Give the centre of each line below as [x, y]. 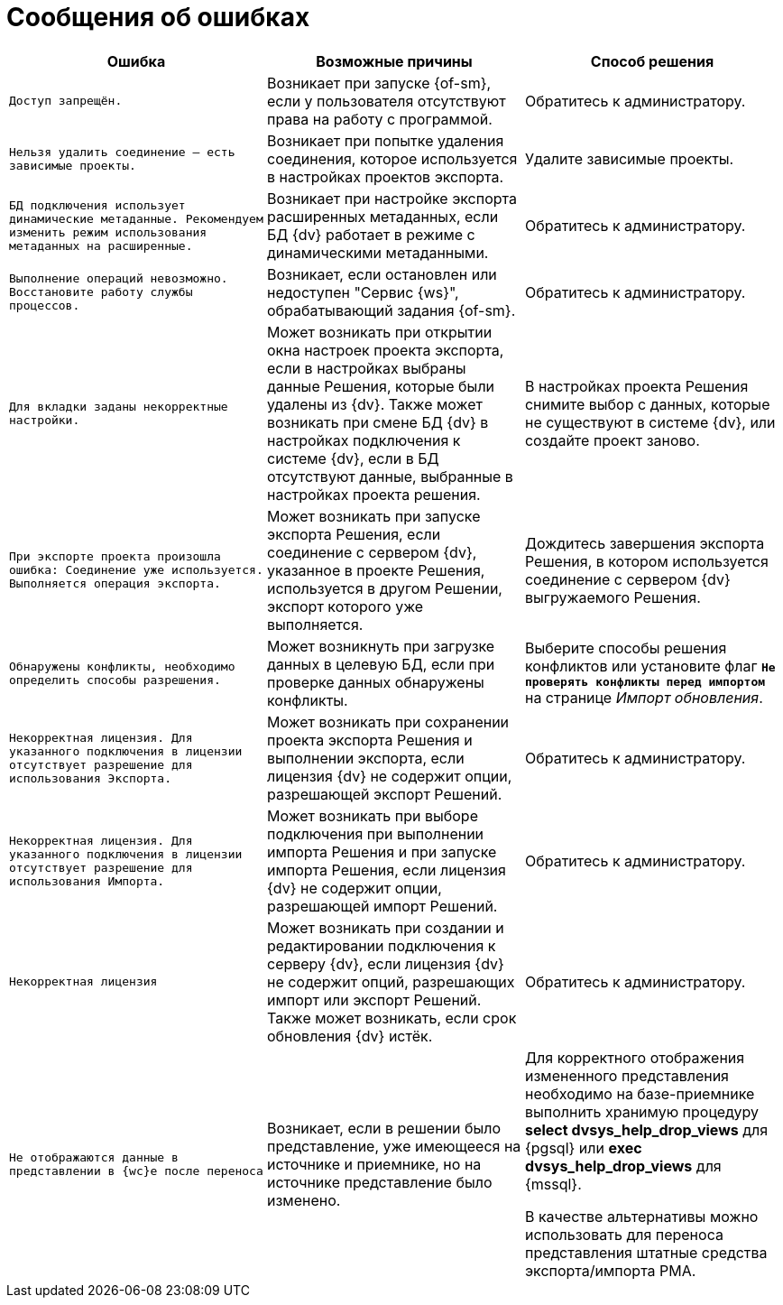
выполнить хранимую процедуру [642, 1111]
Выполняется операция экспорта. [115, 584]
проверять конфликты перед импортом [645, 682]
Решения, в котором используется [646, 561]
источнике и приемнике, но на [374, 1164]
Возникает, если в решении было [384, 1128]
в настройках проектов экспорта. [385, 176]
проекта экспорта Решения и [369, 740]
